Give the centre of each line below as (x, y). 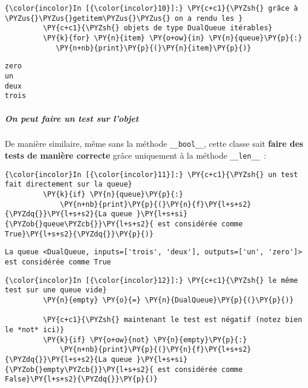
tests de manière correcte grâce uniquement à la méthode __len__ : (136, 155)
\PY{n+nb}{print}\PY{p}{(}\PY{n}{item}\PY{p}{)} (153, 48)
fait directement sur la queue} (69, 184)
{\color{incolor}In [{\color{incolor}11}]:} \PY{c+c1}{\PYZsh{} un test (151, 174)
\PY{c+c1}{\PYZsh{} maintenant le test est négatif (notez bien (173, 320)
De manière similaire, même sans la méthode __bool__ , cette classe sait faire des (154, 143)
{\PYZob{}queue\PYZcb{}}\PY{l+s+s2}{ (79, 224)
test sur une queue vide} (56, 290)
